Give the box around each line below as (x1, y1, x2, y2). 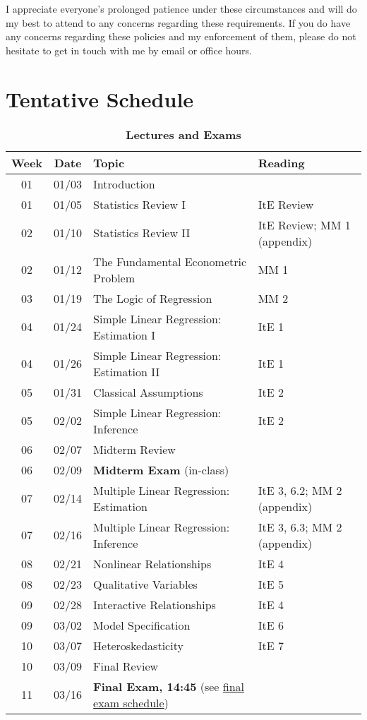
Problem (93, 269, 136, 286)
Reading (258, 154, 305, 171)
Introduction (93, 175, 155, 192)
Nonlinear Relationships (93, 555, 212, 572)
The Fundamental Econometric (93, 253, 247, 270)
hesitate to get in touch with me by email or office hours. (6, 42, 253, 57)
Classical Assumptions (93, 383, 203, 400)
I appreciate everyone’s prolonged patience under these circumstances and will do (6, 1, 357, 16)
